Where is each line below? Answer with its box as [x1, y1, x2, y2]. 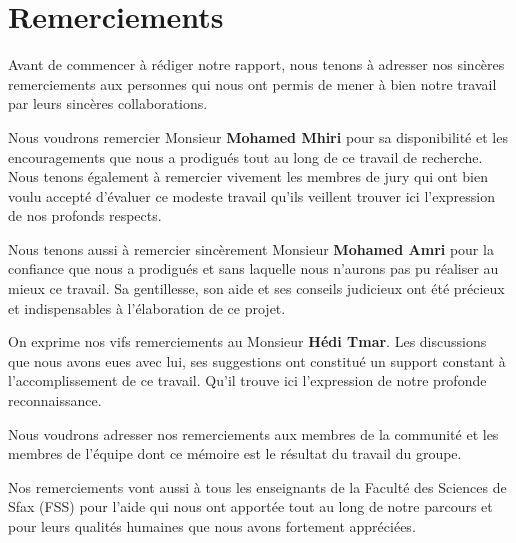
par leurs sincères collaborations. [8, 93, 208, 114]
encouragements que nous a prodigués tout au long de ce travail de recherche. [8, 146, 483, 167]
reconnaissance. [8, 390, 102, 411]
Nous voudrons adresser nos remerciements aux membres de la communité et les [8, 423, 499, 444]
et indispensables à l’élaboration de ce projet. [8, 297, 286, 318]
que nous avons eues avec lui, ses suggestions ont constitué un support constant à [8, 350, 506, 371]
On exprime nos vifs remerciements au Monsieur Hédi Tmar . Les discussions [8, 331, 487, 352]
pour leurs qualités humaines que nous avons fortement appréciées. [8, 516, 416, 536]
